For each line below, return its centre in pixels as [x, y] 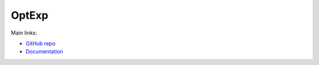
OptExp [30, 15]
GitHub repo [40, 43]
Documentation [44, 52]
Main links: [24, 33]
